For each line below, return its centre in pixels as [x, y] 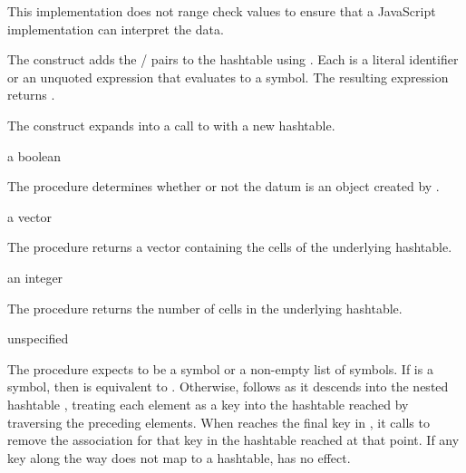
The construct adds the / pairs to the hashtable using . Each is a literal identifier [233, 59]
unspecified [38, 338]
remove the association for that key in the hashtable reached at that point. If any [233, 440]
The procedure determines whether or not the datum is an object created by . [223, 186]
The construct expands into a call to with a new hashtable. [171, 125]
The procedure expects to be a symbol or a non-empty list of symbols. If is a [220, 368]
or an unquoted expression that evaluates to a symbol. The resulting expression [228, 77]
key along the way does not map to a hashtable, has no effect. [179, 457]
